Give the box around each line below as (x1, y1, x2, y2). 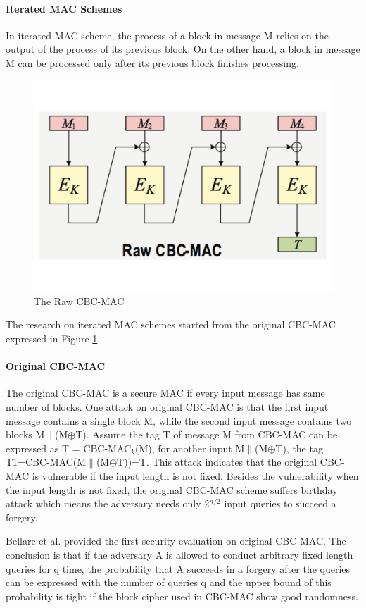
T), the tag (275, 440, 323, 455)
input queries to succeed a (224, 496, 336, 511)
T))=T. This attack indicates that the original (117, 454, 317, 469)
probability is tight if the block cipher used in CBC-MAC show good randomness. (6, 588, 358, 603)
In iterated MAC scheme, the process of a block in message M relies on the (6, 27, 329, 42)
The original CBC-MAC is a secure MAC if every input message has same (6, 385, 325, 400)
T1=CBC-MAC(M (6, 454, 87, 469)
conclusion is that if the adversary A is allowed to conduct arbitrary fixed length (6, 547, 353, 562)
